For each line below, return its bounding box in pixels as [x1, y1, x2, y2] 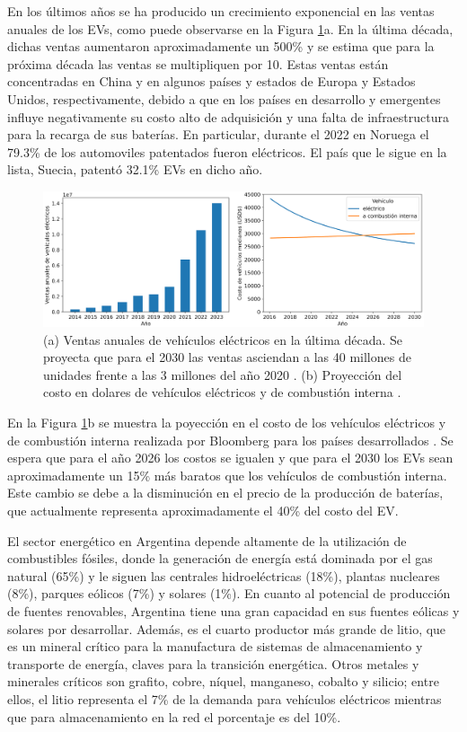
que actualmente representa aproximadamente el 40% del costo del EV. [7, 501, 399, 519]
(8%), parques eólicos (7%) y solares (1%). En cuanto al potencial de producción [7, 584, 451, 603]
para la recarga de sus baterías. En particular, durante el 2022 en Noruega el [7, 125, 429, 144]
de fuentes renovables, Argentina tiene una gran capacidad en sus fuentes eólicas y [7, 601, 460, 620]
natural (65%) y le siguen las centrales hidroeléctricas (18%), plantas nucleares [7, 566, 440, 585]
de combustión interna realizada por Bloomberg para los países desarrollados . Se [7, 430, 454, 449]
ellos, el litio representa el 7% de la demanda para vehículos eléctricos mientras [7, 689, 442, 708]
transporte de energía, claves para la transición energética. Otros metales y [7, 654, 419, 673]
